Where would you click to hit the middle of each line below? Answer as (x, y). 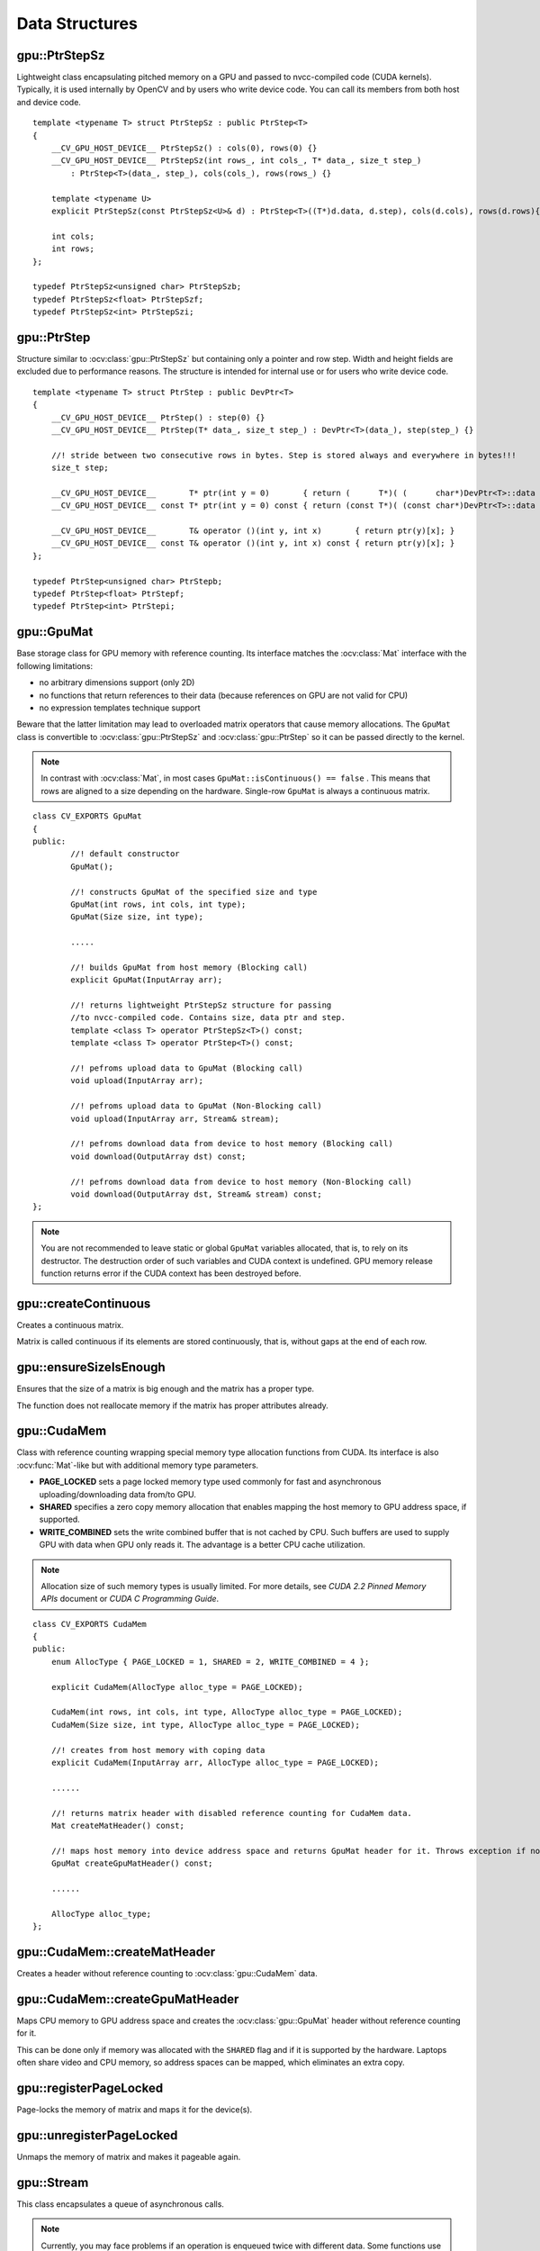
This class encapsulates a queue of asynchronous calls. (121, 2204)
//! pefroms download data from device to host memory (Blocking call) (232, 1144)
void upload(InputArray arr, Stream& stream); (175, 1118)
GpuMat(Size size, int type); (137, 917)
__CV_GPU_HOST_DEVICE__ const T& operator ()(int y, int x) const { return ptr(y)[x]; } (253, 543)
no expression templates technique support (120, 708)
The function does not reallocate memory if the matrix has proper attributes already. (172, 1406)
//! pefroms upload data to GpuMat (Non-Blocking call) (197, 1106)
